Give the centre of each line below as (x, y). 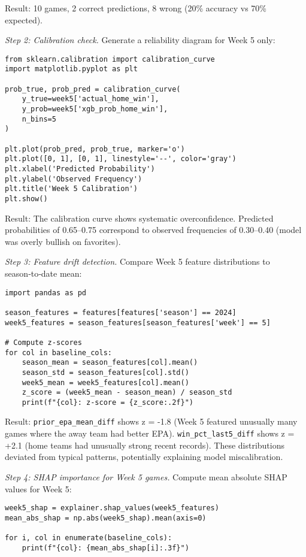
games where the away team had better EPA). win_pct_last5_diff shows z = (150, 433)
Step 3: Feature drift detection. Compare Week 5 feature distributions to (137, 261)
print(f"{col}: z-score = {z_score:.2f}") (107, 402)
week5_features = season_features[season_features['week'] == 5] (138, 323)
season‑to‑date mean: (43, 273)
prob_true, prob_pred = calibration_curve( (93, 89)
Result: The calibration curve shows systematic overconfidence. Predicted (139, 218)
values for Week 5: (38, 488)
